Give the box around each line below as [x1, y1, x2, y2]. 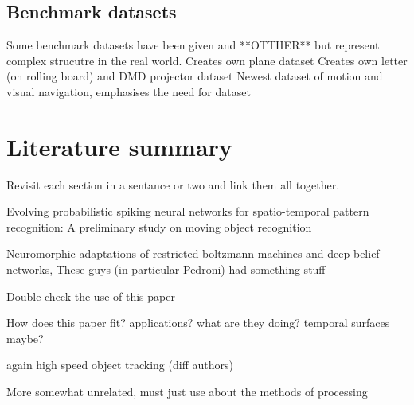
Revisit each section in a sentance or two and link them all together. [6, 176, 340, 193]
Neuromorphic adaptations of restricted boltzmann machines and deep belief [6, 245, 380, 262]
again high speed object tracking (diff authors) [6, 356, 233, 373]
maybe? [6, 329, 44, 346]
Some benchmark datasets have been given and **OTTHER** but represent [6, 37, 380, 53]
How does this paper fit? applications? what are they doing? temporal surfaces [6, 314, 390, 331]
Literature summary [6, 130, 232, 162]
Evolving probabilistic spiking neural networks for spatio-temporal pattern [6, 203, 369, 220]
